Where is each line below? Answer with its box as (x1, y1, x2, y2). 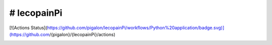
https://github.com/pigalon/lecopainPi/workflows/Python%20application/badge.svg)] (47, 25, 225, 31)
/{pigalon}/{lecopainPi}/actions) (49, 31, 115, 37)
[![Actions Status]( (9, 25, 47, 31)
